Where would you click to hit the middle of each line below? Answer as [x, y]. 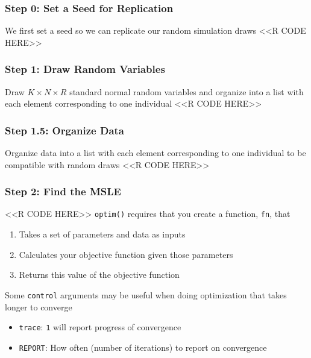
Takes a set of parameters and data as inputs [102, 234]
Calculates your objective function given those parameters [126, 254]
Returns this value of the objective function [99, 275]
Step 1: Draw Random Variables [85, 69]
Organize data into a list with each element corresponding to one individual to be [155, 153]
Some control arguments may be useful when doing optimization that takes [146, 294]
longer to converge [39, 306]
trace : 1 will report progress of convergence [100, 327]
